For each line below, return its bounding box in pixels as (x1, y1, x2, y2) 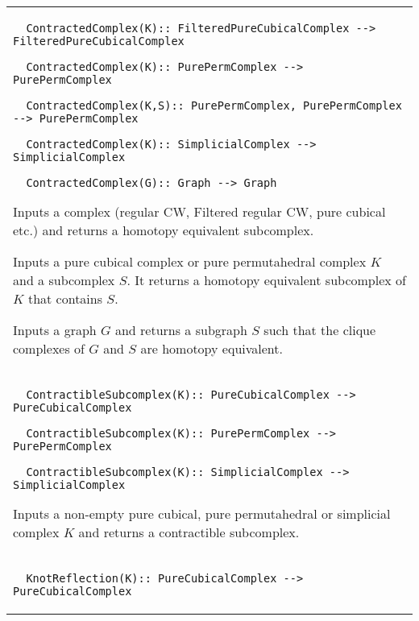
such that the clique (263, 321, 376, 339)
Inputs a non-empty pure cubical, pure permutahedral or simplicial (13, 504, 391, 523)
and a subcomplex (13, 271, 115, 289)
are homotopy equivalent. (140, 339, 283, 358)
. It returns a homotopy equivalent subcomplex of (127, 271, 406, 289)
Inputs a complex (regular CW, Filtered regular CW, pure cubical (13, 202, 386, 221)
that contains (27, 289, 103, 308)
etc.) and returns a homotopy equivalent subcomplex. (13, 221, 314, 239)
